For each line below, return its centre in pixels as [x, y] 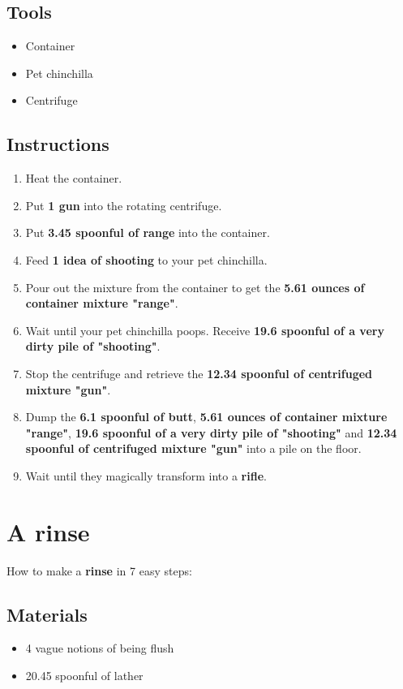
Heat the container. [74, 178]
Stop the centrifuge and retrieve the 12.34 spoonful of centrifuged [199, 373]
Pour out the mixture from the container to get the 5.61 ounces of [195, 287]
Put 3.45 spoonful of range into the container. [148, 233]
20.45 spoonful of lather [84, 676]
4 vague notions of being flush [100, 648]
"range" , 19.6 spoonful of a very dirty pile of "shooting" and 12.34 [211, 432]
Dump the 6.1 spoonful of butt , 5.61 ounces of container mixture [206, 417]
